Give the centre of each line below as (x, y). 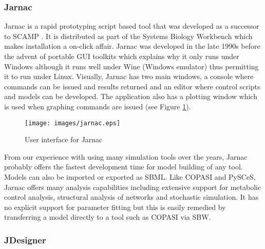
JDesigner (25, 240)
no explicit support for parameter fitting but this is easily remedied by (115, 207)
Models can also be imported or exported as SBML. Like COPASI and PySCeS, (130, 177)
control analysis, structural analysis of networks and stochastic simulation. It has (131, 197)
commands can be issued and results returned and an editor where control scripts (132, 86)
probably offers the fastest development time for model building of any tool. (124, 167)
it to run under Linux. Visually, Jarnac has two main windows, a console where (129, 76)
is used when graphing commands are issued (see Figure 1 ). (98, 106)
